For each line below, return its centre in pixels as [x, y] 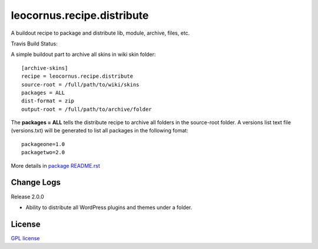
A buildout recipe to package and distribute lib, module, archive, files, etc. [100, 33]
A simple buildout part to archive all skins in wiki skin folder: [83, 54]
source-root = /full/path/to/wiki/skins [80, 84]
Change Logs [36, 182]
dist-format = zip [48, 101]
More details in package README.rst [55, 165]
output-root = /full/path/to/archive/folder [87, 109]
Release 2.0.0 [27, 197]
